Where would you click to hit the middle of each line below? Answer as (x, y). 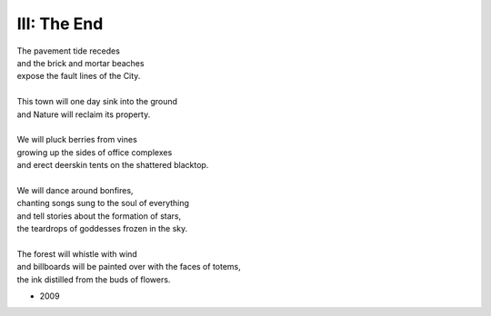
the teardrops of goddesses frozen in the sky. (102, 229)
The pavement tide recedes (68, 51)
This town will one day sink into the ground (97, 102)
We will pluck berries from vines (77, 140)
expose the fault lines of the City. (79, 76)
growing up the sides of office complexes (95, 152)
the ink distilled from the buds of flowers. (94, 279)
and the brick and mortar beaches (80, 63)
